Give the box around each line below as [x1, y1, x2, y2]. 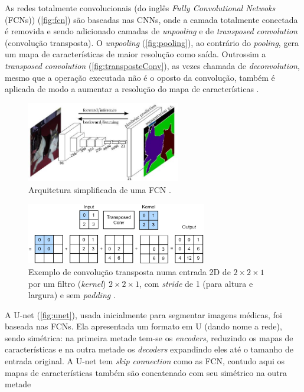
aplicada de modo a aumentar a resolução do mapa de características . [5, 83, 259, 95]
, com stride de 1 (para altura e [139, 277, 253, 289]
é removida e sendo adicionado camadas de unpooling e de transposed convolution [5, 25, 298, 37]
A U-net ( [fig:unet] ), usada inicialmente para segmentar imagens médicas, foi [5, 308, 282, 321]
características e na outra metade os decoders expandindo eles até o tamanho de [5, 343, 293, 355]
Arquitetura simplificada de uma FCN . [28, 183, 171, 195]
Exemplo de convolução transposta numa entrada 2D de [28, 265, 231, 277]
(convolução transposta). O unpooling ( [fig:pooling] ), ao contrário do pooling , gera [5, 36, 299, 48]
